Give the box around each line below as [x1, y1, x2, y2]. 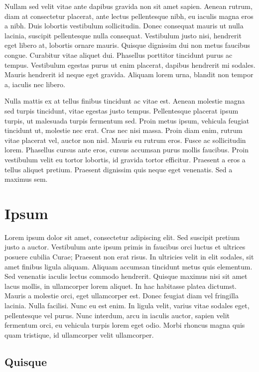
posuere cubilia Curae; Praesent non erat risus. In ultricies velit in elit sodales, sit [4, 251, 254, 261]
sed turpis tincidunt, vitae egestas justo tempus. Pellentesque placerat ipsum [4, 105, 239, 116]
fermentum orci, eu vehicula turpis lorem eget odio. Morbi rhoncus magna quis [4, 320, 245, 330]
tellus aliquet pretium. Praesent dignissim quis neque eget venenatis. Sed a [4, 164, 233, 174]
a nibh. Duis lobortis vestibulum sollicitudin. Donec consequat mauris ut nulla [4, 20, 244, 31]
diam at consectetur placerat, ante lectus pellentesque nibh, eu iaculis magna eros [4, 10, 254, 21]
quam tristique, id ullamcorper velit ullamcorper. [4, 329, 154, 340]
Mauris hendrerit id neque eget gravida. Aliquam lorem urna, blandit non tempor [4, 69, 254, 80]
